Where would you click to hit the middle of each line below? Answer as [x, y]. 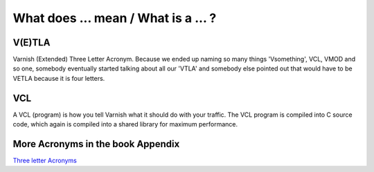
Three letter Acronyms [45, 161]
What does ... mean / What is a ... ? [115, 18]
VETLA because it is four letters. [59, 78]
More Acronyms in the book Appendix [96, 144]
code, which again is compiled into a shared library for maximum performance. [125, 124]
